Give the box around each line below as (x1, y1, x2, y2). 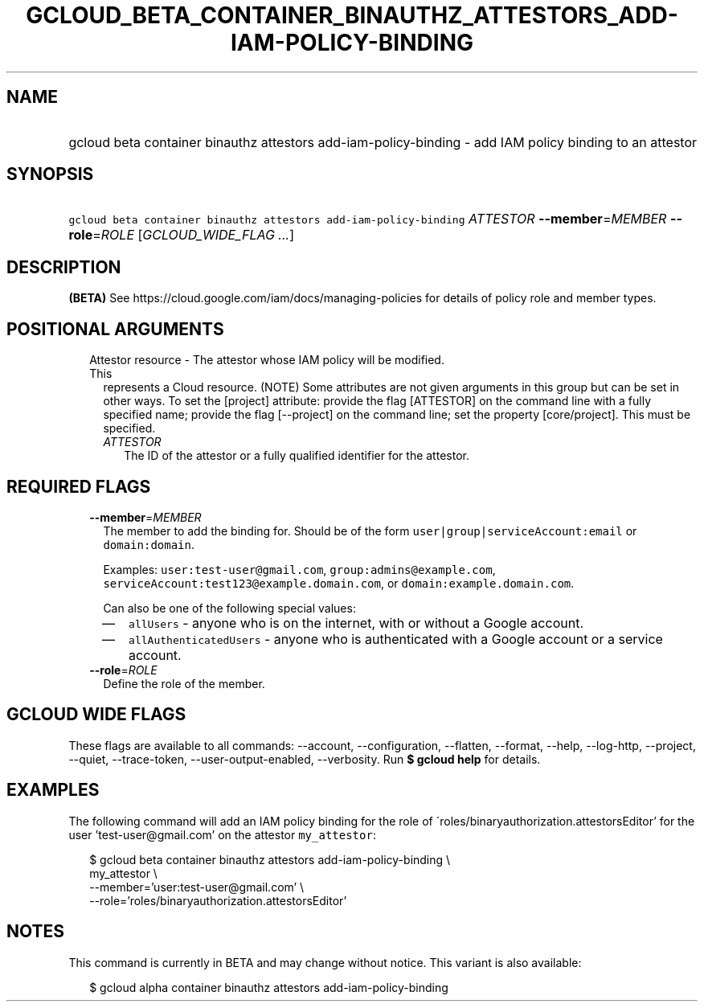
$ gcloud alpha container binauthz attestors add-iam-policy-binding (89, 980, 448, 994)
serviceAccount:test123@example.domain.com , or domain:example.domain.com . (103, 576, 575, 590)
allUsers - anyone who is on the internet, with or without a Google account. (129, 614, 583, 631)
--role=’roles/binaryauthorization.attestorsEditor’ (89, 893, 347, 908)
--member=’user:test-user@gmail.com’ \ (89, 879, 305, 894)
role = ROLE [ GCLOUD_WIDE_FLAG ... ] (68, 227, 295, 244)
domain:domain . (103, 537, 195, 551)
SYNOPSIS (6, 164, 94, 185)
